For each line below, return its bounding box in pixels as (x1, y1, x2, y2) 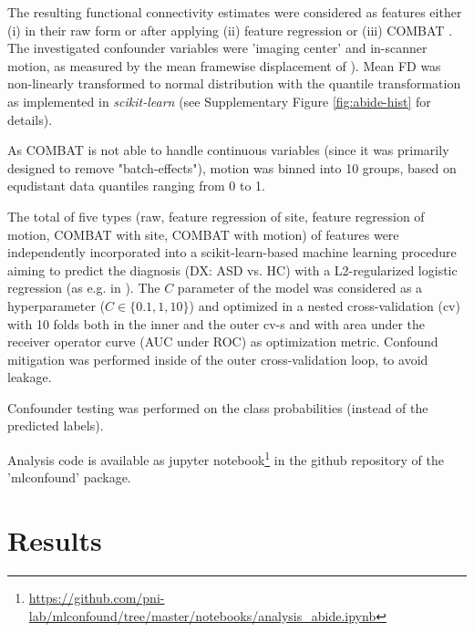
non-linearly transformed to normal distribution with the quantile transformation (7, 74, 461, 93)
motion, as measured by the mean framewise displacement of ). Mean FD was (7, 56, 441, 75)
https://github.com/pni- (28, 588, 165, 607)
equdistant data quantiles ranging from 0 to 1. (7, 176, 265, 195)
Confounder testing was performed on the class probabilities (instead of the (7, 398, 428, 417)
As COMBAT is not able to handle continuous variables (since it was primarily (7, 140, 449, 160)
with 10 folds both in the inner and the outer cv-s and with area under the (7, 314, 426, 333)
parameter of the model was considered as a (177, 278, 423, 297)
